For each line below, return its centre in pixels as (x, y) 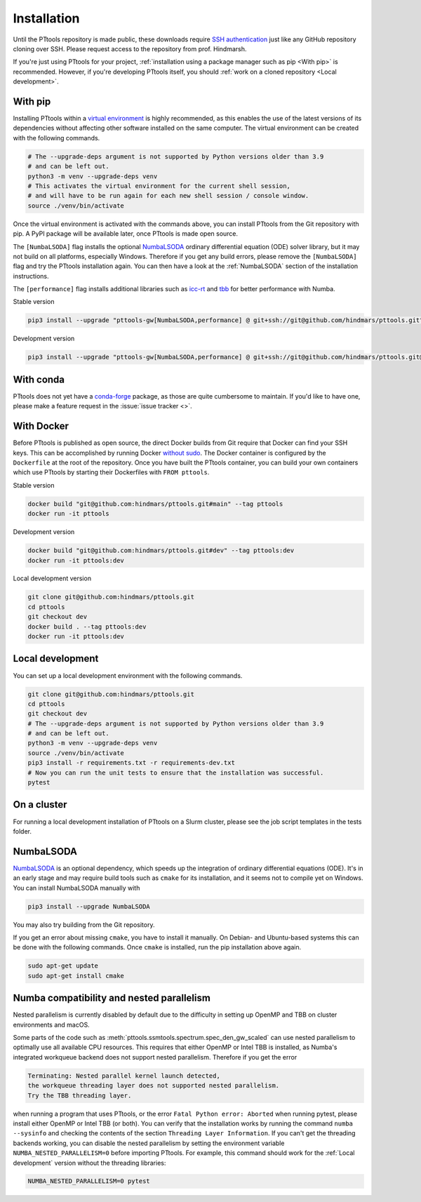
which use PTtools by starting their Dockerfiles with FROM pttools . (111, 472)
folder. (22, 831)
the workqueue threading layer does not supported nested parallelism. (154, 1086)
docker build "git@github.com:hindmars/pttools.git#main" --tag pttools (155, 504)
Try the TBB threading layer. (80, 1095)
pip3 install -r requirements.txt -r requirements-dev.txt (131, 763)
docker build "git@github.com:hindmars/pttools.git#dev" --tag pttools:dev (161, 550)
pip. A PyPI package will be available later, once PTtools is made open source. (126, 234)
